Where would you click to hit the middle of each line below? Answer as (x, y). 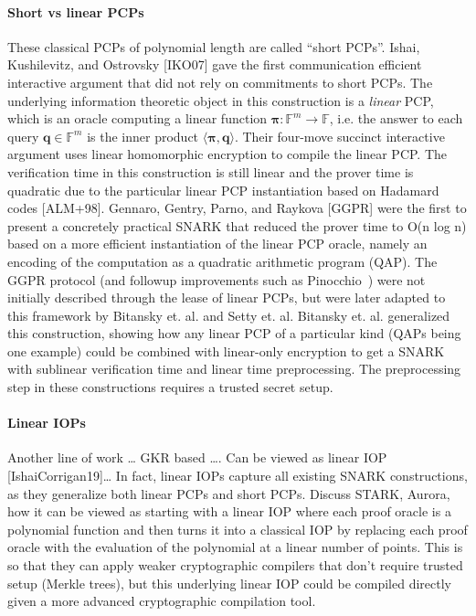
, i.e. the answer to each (396, 118)
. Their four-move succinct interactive (339, 136)
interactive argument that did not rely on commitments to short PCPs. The (220, 82)
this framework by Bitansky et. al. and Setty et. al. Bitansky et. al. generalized (229, 315)
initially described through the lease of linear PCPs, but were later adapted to (227, 297)
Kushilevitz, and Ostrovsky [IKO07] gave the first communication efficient (215, 64)
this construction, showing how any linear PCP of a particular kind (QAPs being (234, 333)
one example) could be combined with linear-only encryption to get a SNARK (226, 350)
